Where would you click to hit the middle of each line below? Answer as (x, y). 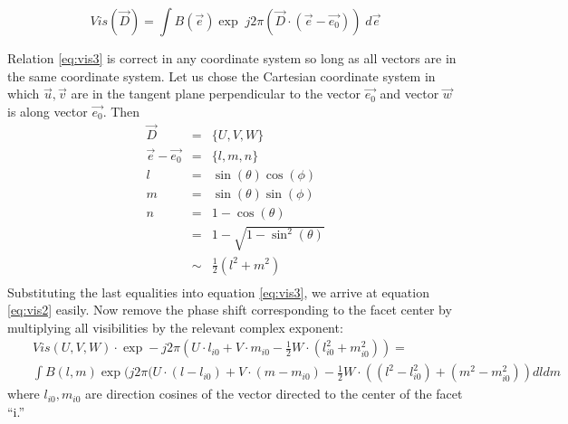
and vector (409, 94)
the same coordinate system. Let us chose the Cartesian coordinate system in (221, 75)
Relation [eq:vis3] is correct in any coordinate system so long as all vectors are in (232, 58)
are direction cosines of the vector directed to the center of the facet (274, 394)
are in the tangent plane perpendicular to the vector (216, 94)
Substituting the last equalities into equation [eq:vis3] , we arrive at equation (218, 292)
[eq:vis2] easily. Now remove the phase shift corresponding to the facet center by (230, 310)
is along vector (48, 111)
